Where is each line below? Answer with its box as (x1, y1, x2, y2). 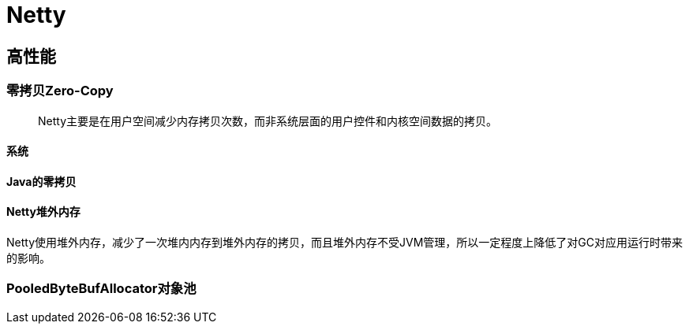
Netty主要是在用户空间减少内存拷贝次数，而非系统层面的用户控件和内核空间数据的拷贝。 (38, 113, 498, 128)
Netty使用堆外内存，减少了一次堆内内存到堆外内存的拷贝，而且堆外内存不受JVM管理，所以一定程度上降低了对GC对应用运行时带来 (6, 235, 683, 249)
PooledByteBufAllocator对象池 (6, 280, 197, 297)
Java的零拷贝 (6, 174, 77, 188)
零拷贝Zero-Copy (6, 83, 114, 99)
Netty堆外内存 (6, 205, 81, 219)
